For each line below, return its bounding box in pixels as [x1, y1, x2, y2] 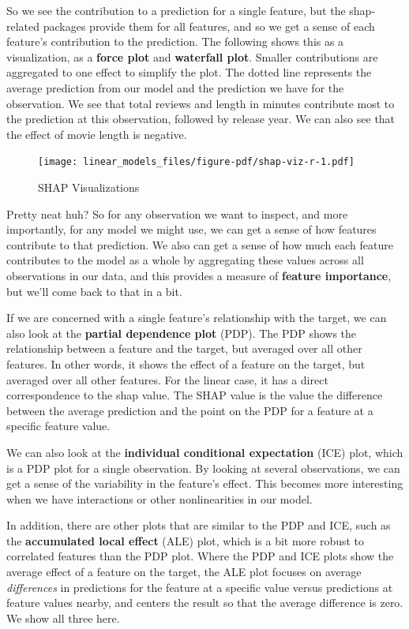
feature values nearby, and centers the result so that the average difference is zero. [6, 594, 403, 611]
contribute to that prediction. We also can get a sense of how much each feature [6, 236, 393, 253]
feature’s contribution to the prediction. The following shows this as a [6, 33, 344, 50]
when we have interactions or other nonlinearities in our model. [6, 490, 313, 507]
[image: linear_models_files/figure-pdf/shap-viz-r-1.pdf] [38, 156, 355, 168]
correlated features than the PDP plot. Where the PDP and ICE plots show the [6, 548, 394, 564]
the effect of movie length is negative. [6, 125, 187, 142]
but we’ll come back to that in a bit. [6, 283, 182, 299]
